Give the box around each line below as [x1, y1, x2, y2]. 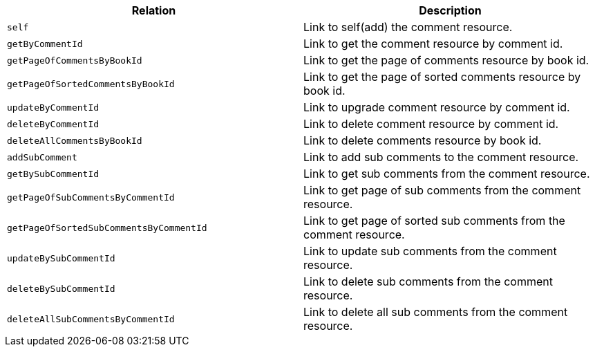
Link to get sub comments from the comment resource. [303, 167, 590, 180]
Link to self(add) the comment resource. [303, 20, 513, 34]
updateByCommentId [7, 102, 100, 113]
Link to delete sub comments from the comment [303, 275, 553, 288]
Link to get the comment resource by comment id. [303, 37, 563, 50]
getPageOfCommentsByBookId [7, 55, 142, 66]
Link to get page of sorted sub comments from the [303, 214, 565, 228]
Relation [131, 3, 176, 17]
